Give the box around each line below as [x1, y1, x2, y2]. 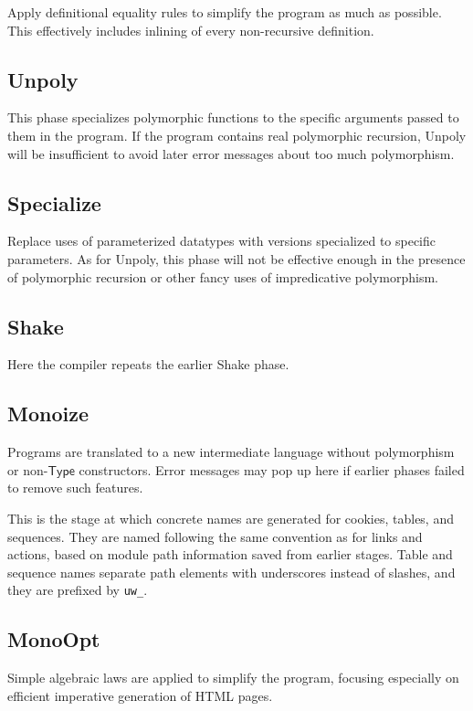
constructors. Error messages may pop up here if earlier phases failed [79, 460, 465, 479]
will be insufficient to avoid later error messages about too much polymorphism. [7, 143, 455, 163]
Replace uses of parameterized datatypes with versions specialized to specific [7, 231, 436, 250]
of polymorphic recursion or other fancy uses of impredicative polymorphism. [7, 267, 438, 286]
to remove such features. [7, 478, 143, 497]
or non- [7, 460, 48, 479]
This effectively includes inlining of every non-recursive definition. [7, 20, 374, 39]
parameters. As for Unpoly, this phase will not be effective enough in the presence [7, 249, 466, 268]
